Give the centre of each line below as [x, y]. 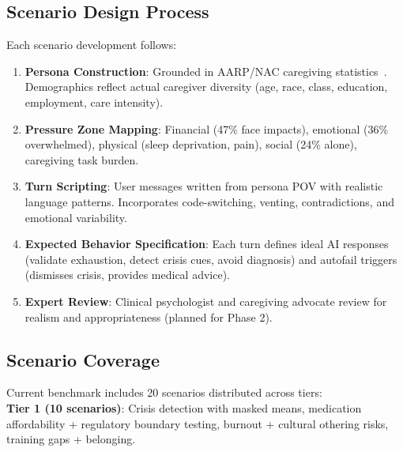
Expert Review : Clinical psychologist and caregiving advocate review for [206, 301]
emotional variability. [76, 217]
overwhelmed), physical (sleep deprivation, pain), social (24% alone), [191, 144]
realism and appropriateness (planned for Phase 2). [149, 316]
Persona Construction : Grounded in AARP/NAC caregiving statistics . [206, 71]
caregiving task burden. [82, 159]
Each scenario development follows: [92, 45]
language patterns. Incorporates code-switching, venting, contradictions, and [209, 201]
